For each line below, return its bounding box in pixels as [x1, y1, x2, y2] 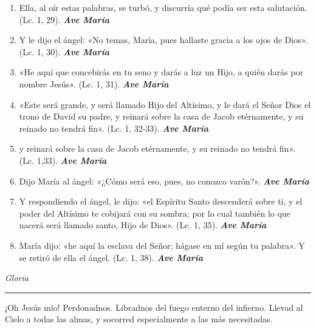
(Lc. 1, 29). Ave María [19, 13, 109, 25]
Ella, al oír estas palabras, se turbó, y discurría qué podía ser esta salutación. [19, 1, 307, 13]
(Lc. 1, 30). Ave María [19, 45, 109, 58]
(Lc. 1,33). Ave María [19, 154, 107, 166]
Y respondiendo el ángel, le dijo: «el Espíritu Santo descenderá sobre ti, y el [19, 195, 303, 208]
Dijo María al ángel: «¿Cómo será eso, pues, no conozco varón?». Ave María [19, 174, 309, 187]
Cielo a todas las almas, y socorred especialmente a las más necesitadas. [5, 313, 273, 325]
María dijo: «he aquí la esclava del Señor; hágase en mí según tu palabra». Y [19, 239, 305, 251]
